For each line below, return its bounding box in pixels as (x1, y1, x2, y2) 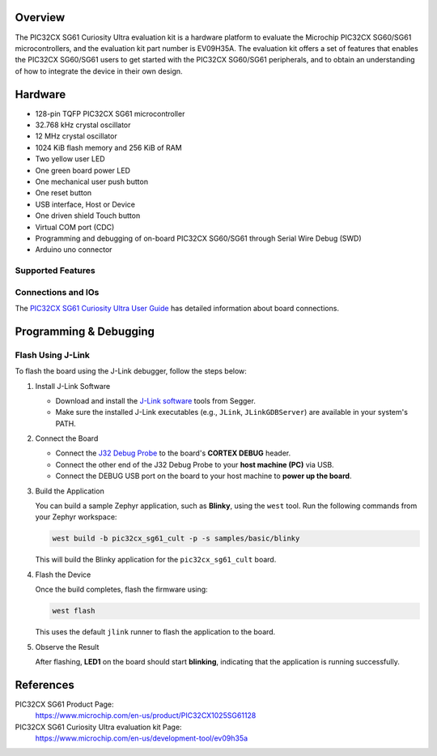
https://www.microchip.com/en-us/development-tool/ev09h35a (35, 733, 248, 743)
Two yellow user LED (35, 154, 105, 164)
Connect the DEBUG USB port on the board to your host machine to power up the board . (55, 471, 352, 481)
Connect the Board (35, 434, 99, 443)
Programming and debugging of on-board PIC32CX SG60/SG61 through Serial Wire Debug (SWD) (35, 233, 362, 243)
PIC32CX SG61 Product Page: (15, 699, 114, 709)
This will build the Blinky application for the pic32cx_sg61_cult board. (35, 555, 277, 565)
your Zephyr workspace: (35, 512, 117, 522)
